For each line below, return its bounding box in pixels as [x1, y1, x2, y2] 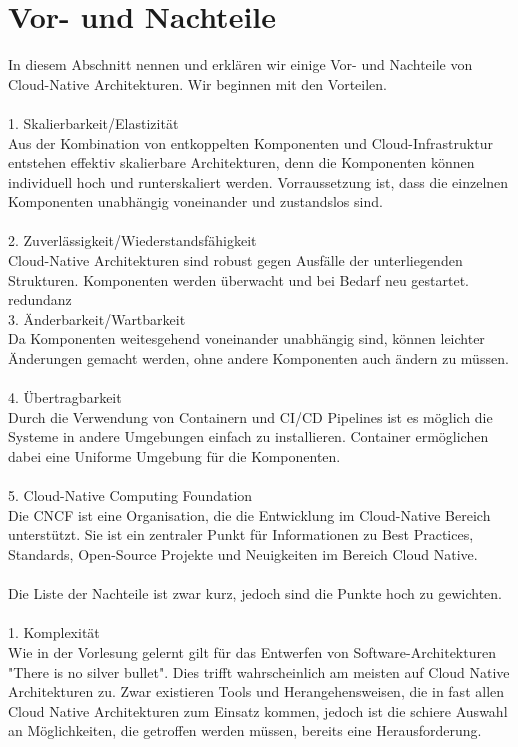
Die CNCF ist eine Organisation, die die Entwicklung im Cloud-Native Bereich [8, 504, 491, 525]
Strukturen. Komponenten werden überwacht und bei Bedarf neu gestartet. [8, 269, 469, 290]
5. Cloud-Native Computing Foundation [8, 485, 253, 506]
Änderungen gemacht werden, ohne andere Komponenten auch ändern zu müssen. [8, 348, 509, 369]
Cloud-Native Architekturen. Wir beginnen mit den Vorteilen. [8, 73, 387, 94]
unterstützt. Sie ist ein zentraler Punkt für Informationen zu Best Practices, [8, 524, 474, 545]
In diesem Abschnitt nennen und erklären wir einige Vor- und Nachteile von [8, 54, 473, 75]
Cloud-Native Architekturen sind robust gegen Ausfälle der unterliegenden [8, 250, 463, 271]
